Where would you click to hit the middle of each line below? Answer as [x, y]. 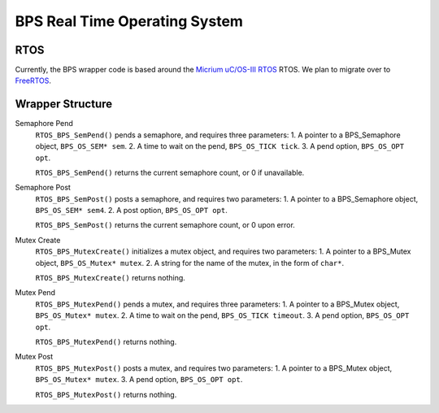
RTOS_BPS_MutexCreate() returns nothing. [111, 278]
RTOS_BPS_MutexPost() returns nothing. [106, 394]
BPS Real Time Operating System [129, 21]
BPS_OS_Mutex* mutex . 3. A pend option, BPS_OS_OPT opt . [139, 380]
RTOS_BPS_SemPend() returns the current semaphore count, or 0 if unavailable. [170, 172]
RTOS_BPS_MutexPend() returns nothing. [106, 342]
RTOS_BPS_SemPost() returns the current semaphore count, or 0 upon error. [165, 225]
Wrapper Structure [64, 104]
